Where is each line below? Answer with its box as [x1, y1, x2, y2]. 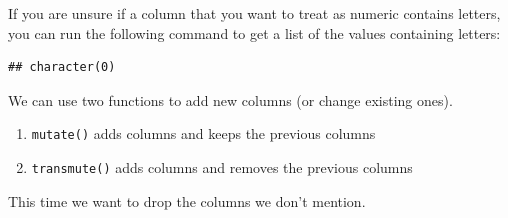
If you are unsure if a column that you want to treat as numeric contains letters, [8, 3, 501, 23]
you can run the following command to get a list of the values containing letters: [8, 22, 501, 43]
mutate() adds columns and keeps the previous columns [31, 123, 376, 144]
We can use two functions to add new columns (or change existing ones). [8, 89, 453, 110]
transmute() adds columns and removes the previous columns [31, 157, 413, 178]
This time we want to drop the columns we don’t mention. [8, 190, 366, 211]
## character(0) [8, 60, 116, 75]
